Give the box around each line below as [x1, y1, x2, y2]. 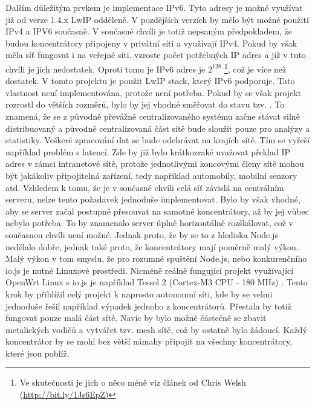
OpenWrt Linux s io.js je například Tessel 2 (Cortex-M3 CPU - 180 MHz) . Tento [5, 276, 308, 288]
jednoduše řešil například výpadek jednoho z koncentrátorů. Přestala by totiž [5, 299, 291, 312]
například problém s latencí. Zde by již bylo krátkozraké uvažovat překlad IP [5, 145, 291, 158]
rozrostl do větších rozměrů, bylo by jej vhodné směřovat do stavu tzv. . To [5, 98, 285, 111]
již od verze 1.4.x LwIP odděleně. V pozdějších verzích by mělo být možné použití [5, 13, 309, 25]
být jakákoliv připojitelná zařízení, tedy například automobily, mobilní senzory [5, 169, 297, 181]
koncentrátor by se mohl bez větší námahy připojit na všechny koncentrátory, [5, 335, 293, 348]
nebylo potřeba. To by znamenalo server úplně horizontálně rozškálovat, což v [5, 216, 293, 229]
